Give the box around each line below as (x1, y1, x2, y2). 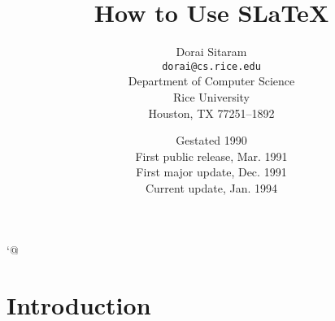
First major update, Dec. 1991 (136, 163, 287, 180)
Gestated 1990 (176, 132, 247, 149)
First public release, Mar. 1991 (135, 147, 288, 164)
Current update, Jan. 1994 (145, 179, 278, 196)
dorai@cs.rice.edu (162, 60, 261, 72)
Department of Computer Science (128, 72, 295, 89)
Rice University (172, 88, 250, 105)
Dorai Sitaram (176, 43, 247, 60)
